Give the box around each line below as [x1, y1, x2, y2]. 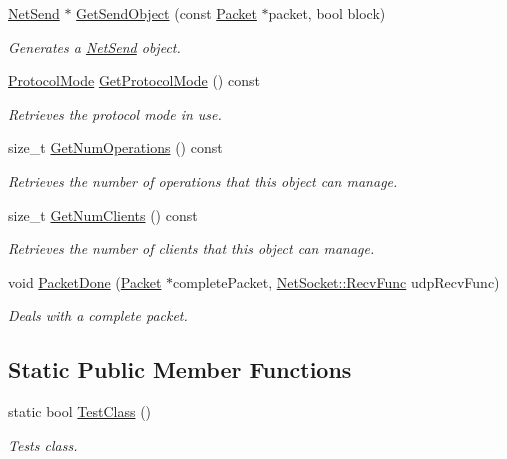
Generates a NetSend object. [8, 36, 181, 57]
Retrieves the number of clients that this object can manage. [8, 238, 375, 259]
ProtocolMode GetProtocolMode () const [8, 70, 260, 91]
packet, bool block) [268, 3, 386, 23]
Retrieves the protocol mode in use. [8, 103, 222, 124]
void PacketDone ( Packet [8, 271, 162, 292]
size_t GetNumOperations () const [8, 137, 223, 158]
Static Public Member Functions [8, 354, 352, 385]
